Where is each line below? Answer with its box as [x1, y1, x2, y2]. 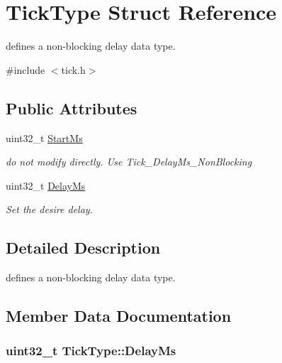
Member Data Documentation [6, 305, 232, 327]
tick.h [61, 62, 86, 77]
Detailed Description [6, 237, 161, 259]
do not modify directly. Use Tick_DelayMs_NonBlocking [6, 154, 252, 169]
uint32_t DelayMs [6, 178, 86, 193]
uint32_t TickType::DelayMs [6, 342, 176, 359]
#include [6, 62, 45, 77]
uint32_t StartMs [6, 130, 83, 145]
